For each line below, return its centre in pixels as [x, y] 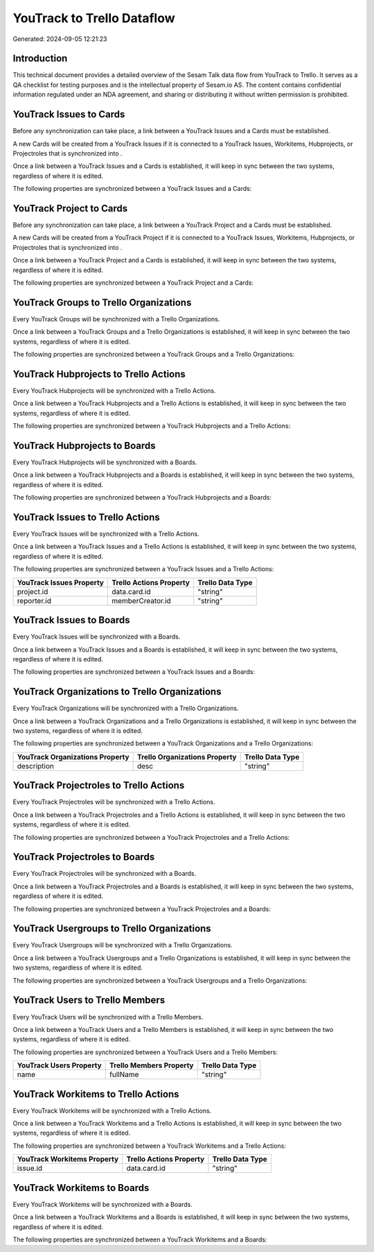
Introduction [40, 59]
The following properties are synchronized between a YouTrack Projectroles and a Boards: [142, 908]
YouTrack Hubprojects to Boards [84, 445]
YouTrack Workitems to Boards [81, 1188]
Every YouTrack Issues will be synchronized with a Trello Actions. [106, 534]
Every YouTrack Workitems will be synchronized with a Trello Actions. [112, 1110]
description [36, 765]
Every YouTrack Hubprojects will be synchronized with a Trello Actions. [114, 390]
